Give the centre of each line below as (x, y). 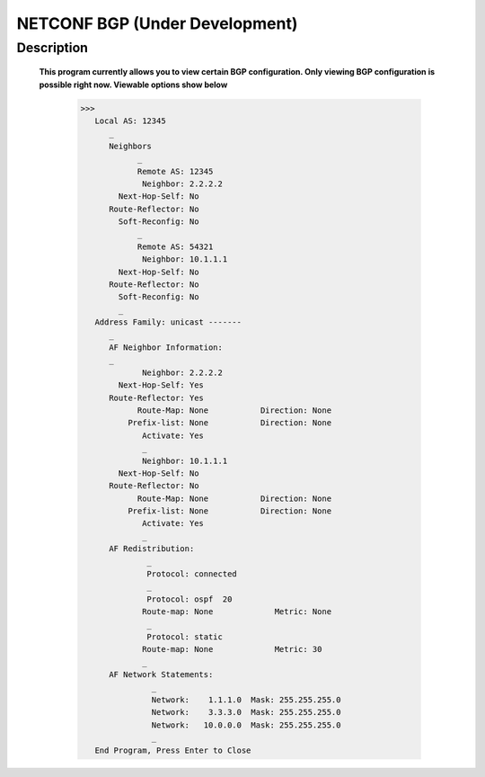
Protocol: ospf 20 (190, 599)
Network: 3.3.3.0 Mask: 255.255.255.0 (246, 712)
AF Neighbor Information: (166, 348)
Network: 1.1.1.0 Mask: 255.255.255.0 (246, 700)
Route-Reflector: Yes (156, 397)
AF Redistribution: (152, 549)
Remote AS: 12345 (175, 171)
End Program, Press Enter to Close (173, 750)
